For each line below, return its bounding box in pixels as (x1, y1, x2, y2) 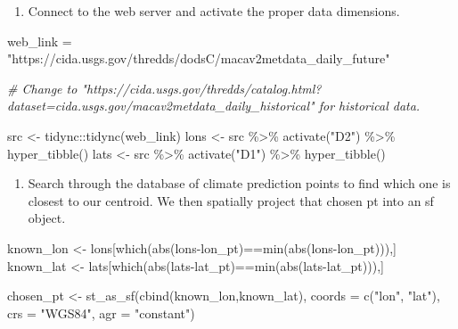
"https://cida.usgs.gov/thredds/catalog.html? (81, 78, 322, 97)
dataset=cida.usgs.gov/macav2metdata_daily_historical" (7, 96, 315, 115)
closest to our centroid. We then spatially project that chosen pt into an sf (28, 191, 434, 210)
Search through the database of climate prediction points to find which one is (28, 174, 451, 193)
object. (28, 209, 66, 227)
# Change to (7, 78, 78, 97)
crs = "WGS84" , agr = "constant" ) (7, 303, 195, 322)
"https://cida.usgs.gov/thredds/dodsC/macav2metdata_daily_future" (7, 49, 390, 68)
